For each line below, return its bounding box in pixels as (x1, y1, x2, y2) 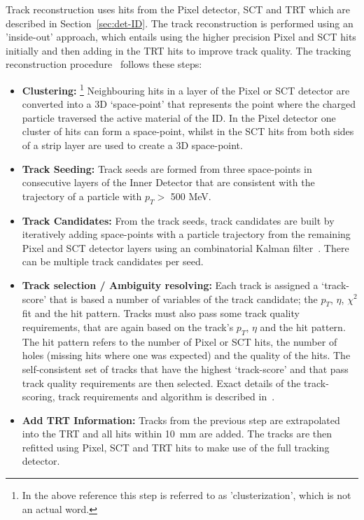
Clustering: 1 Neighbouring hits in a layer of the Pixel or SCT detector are (22, 80, 350, 97)
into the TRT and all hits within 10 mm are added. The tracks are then (22, 426, 332, 441)
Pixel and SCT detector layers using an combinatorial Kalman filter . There (22, 240, 349, 255)
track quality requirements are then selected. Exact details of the (22, 375, 301, 390)
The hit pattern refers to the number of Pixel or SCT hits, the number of (22, 334, 337, 349)
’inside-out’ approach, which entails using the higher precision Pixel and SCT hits (6, 29, 356, 44)
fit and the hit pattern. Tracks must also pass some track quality (22, 306, 300, 321)
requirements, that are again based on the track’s (22, 319, 234, 334)
